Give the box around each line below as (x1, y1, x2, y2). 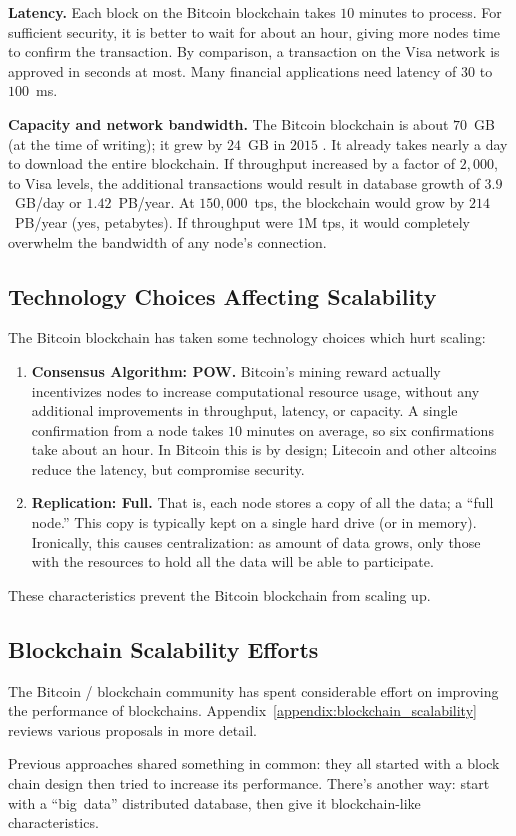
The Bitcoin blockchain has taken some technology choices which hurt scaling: (8, 327, 486, 348)
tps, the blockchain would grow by (254, 192, 465, 213)
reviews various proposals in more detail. (8, 719, 257, 740)
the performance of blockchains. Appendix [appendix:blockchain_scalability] (8, 700, 477, 721)
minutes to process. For (358, 2, 502, 22)
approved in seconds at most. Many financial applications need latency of (8, 60, 457, 81)
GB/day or (14, 192, 82, 213)
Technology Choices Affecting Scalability (8, 280, 437, 311)
